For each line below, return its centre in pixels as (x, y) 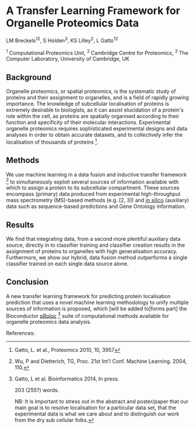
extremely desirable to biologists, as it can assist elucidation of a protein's (95, 110)
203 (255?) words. (37, 390)
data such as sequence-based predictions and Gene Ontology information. (96, 206)
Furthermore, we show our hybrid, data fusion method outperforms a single (97, 257)
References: (20, 333)
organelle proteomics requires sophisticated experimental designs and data (97, 129)
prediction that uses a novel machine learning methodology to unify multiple (97, 302)
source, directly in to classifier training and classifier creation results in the (96, 245)
